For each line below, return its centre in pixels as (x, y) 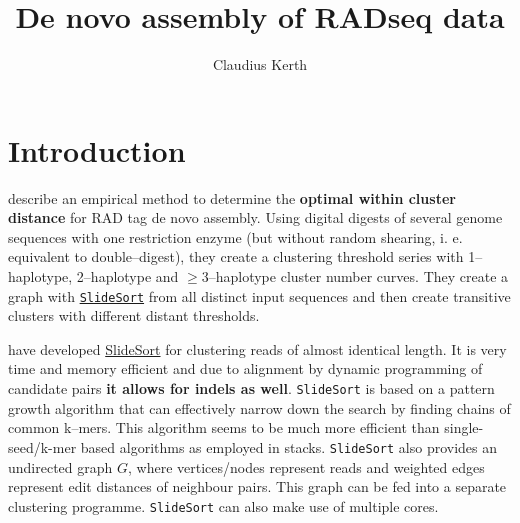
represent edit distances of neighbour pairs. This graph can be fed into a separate (257, 486)
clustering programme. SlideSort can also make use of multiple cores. (223, 505)
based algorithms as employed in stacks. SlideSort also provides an (289, 446)
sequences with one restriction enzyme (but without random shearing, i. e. (235, 236)
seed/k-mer (42, 446)
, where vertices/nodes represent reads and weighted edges (306, 466)
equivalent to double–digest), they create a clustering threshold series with (236, 256)
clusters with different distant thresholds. (134, 315)
